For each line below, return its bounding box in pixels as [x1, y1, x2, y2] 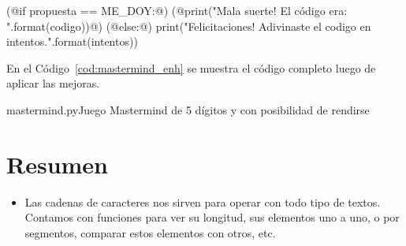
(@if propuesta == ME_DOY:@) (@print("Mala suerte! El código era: [6, 2, 348, 18]
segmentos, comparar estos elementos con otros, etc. [24, 224, 276, 240]
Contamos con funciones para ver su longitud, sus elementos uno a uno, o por [24, 209, 400, 225]
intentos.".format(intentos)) [6, 33, 138, 50]
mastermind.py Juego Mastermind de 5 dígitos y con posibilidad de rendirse [6, 101, 370, 117]
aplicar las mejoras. [6, 75, 100, 91]
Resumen [6, 147, 108, 180]
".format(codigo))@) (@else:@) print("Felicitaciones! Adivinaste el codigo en [6, 17, 371, 34]
